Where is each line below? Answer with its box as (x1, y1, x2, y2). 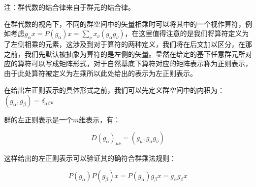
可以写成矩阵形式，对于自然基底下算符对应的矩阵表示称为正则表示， (31, 58, 252, 69)
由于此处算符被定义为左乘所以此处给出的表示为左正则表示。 (4, 68, 197, 78)
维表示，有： (79, 114, 121, 125)
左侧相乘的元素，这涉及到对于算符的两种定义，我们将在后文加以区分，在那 (10, 39, 252, 49)
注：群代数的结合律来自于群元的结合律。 (4, 2, 135, 12)
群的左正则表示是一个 (4, 114, 73, 125)
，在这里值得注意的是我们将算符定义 (125, 28, 242, 38)
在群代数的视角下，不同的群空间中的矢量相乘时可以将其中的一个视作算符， (4, 18, 245, 29)
